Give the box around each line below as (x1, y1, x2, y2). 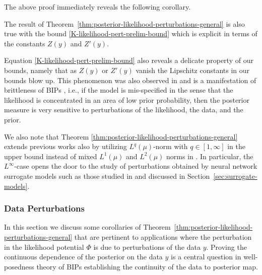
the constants (4, 38, 45, 48)
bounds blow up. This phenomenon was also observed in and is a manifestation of (4, 75, 256, 85)
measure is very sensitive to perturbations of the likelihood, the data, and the (4, 104, 243, 115)
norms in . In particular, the (166, 151, 253, 161)
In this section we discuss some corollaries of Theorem (4, 222, 171, 232)
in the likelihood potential (4, 241, 84, 252)
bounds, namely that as (4, 64, 77, 75)
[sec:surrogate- (213, 170, 257, 181)
